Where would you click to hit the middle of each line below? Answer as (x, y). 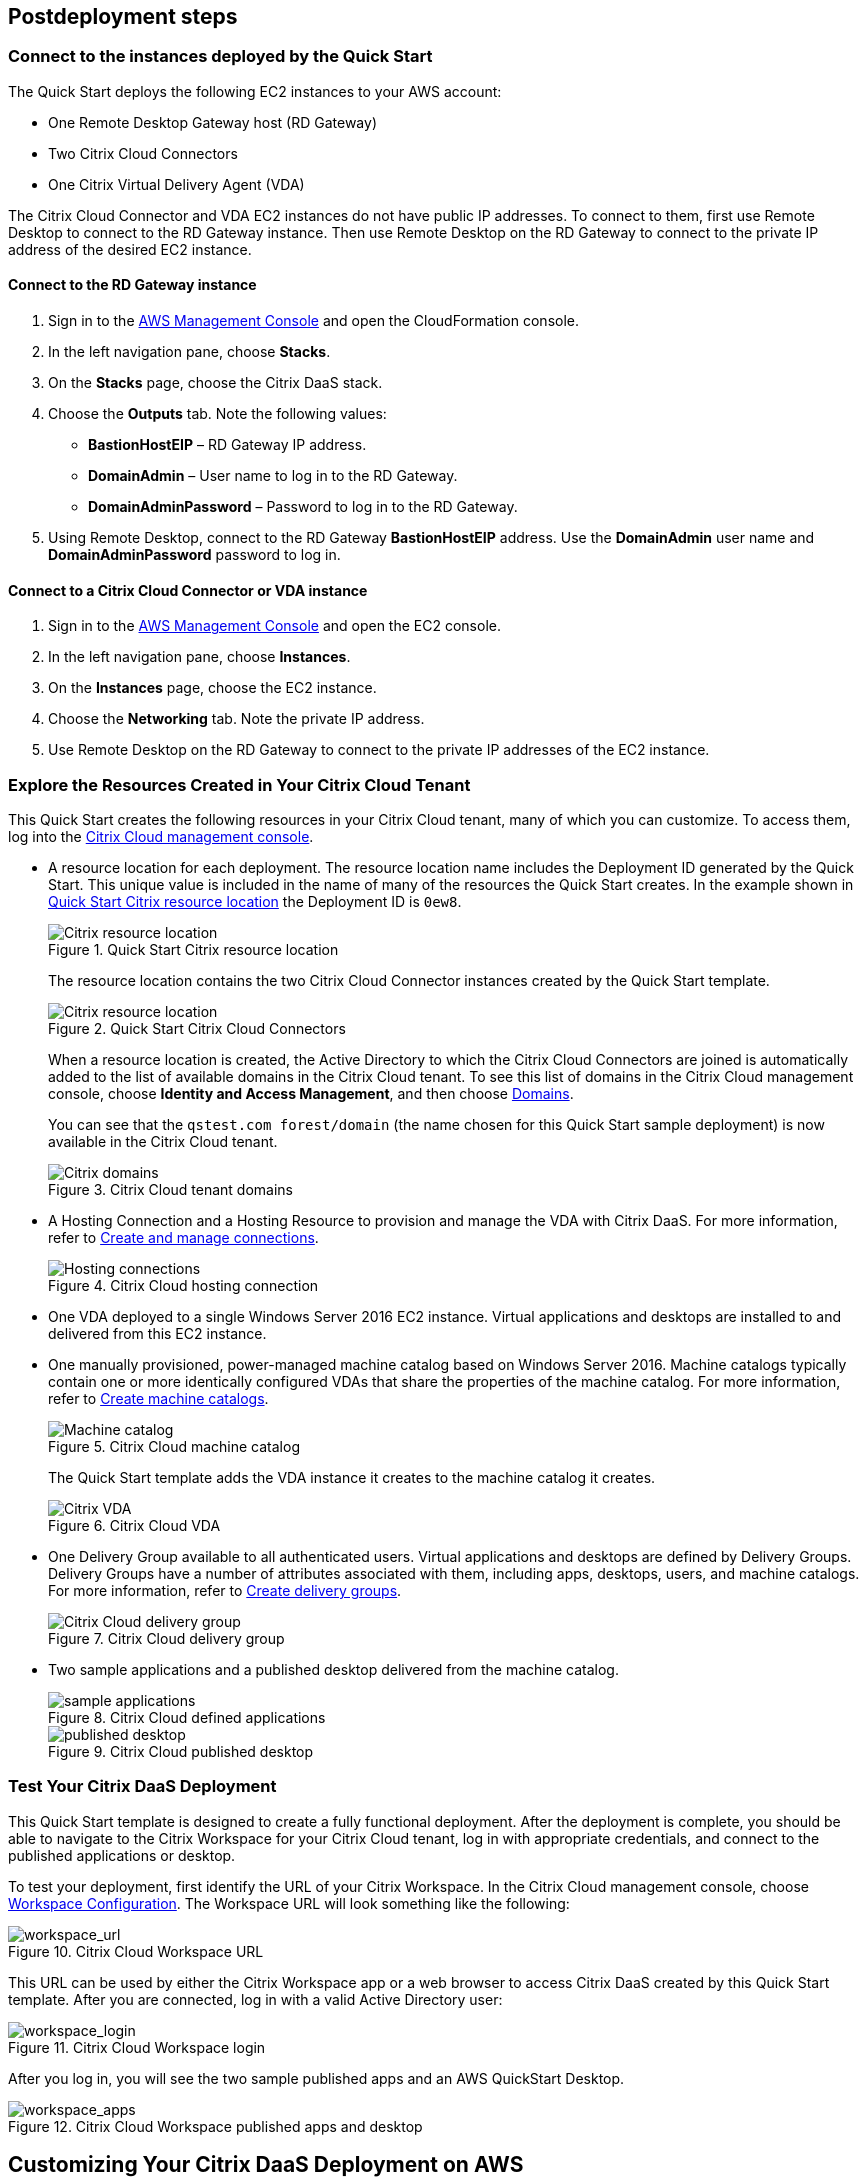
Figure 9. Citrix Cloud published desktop (181, 1751)
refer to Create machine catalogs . (158, 1398)
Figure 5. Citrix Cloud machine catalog (174, 1446)
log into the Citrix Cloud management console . (161, 836)
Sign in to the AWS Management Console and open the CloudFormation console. (314, 321)
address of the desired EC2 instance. (130, 249)
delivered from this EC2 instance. (157, 1333)
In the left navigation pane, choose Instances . (199, 657)
